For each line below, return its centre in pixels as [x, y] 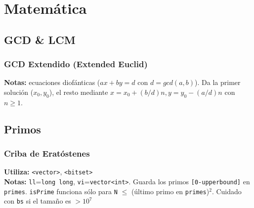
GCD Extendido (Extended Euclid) [76, 64]
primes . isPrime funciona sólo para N [61, 191]
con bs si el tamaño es [38, 201]
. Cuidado [227, 191]
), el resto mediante [79, 92]
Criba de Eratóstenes [47, 153]
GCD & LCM [40, 39]
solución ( [19, 92]
